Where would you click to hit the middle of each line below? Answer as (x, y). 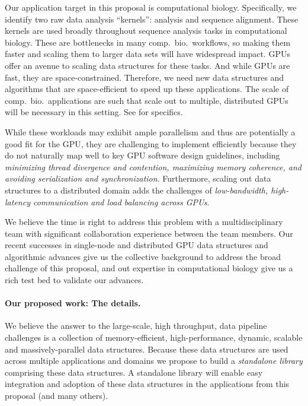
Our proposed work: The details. (73, 303)
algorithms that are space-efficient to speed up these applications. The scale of (147, 89)
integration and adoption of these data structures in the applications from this (147, 384)
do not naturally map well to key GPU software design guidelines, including (142, 155)
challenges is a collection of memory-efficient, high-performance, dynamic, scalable (154, 337)
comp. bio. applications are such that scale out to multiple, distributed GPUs (147, 100)
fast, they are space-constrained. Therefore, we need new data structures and (145, 77)
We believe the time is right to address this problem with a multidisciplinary (144, 222)
